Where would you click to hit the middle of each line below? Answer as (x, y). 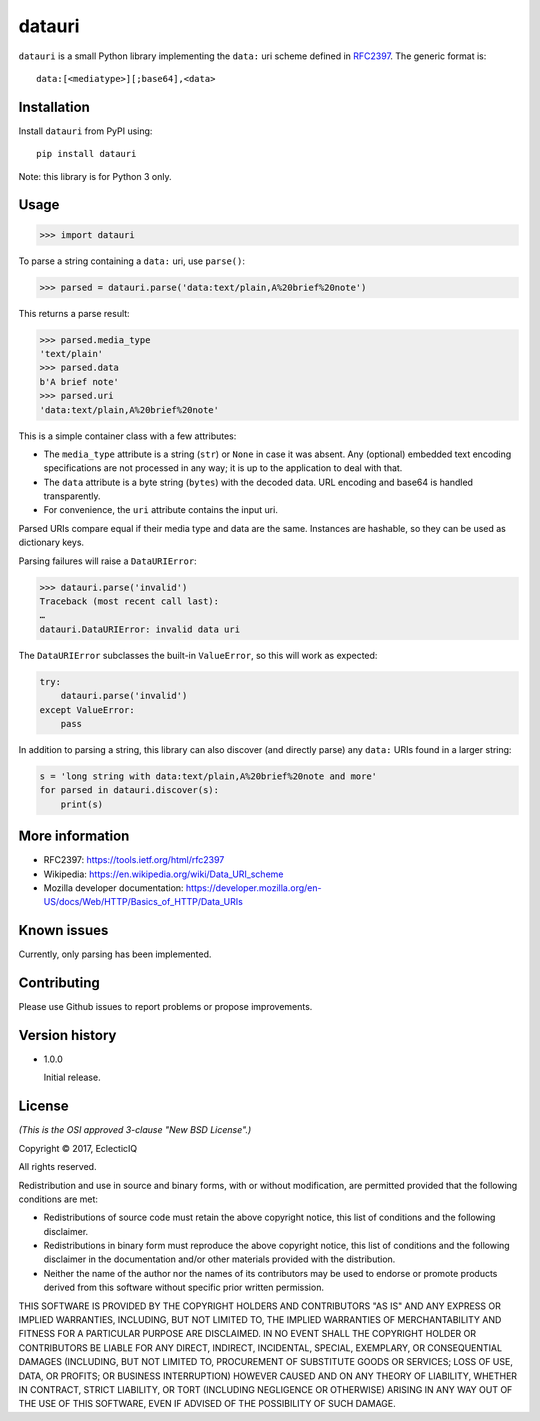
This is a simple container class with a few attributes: (127, 436)
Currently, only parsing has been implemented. (115, 954)
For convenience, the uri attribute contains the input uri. (161, 510)
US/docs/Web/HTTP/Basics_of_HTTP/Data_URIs (143, 902)
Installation (54, 106)
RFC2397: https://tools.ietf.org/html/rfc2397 (134, 860)
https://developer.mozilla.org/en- (253, 887)
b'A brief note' (79, 381)
